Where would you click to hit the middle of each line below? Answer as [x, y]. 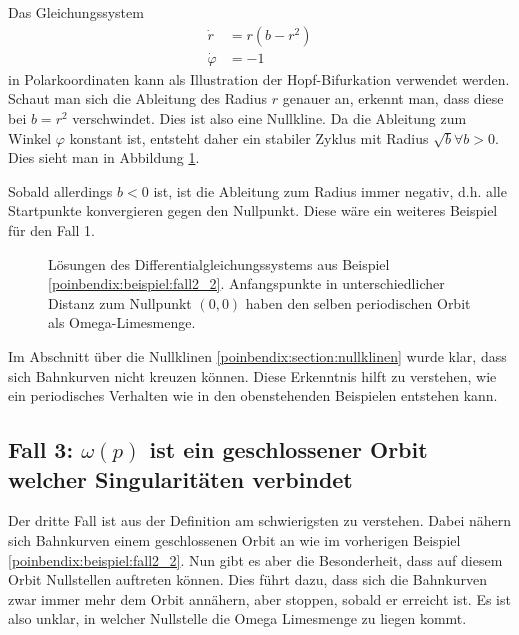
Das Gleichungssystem [76, 12]
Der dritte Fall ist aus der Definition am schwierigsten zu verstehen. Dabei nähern [260, 520]
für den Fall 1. [51, 230]
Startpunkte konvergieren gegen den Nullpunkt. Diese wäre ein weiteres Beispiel [253, 210]
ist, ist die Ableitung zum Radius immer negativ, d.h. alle [330, 190]
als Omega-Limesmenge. [122, 322]
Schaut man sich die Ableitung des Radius [138, 98]
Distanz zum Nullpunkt [120, 302]
